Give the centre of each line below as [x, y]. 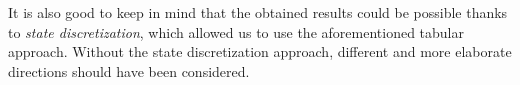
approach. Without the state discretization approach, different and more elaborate [260, 51]
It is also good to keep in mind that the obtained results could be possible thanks [258, 12]
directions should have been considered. [129, 70]
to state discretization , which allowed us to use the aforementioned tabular [236, 31]
